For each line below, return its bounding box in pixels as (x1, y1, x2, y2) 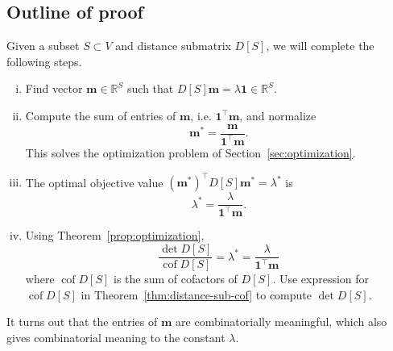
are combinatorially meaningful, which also (176, 313, 387, 330)
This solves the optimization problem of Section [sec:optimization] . (25, 144, 356, 161)
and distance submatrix (115, 37, 231, 54)
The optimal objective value (25, 173, 163, 190)
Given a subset (6, 37, 80, 54)
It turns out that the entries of (6, 313, 158, 330)
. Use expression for (272, 270, 370, 287)
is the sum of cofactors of (114, 270, 238, 287)
